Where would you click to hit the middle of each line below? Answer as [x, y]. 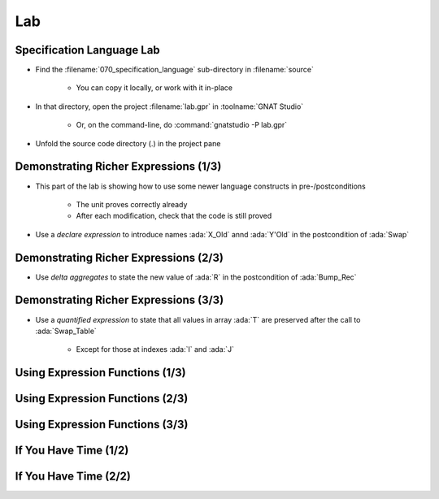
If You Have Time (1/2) [72, 451]
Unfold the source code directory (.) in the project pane [128, 143]
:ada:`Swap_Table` [66, 331]
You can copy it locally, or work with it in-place [154, 88]
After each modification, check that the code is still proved [174, 216]
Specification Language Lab [87, 50]
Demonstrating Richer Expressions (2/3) [119, 257]
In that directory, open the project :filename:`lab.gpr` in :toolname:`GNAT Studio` [170, 106]
